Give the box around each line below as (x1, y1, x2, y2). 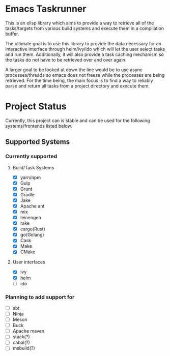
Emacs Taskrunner (5, 3, 87, 15)
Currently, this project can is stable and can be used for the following (5, 117, 150, 124)
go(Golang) (20, 232, 44, 238)
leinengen (20, 215, 42, 220)
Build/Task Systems (12, 164, 54, 170)
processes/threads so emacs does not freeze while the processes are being (5, 72, 165, 78)
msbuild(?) (12, 345, 36, 351)
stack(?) (12, 334, 30, 340)
